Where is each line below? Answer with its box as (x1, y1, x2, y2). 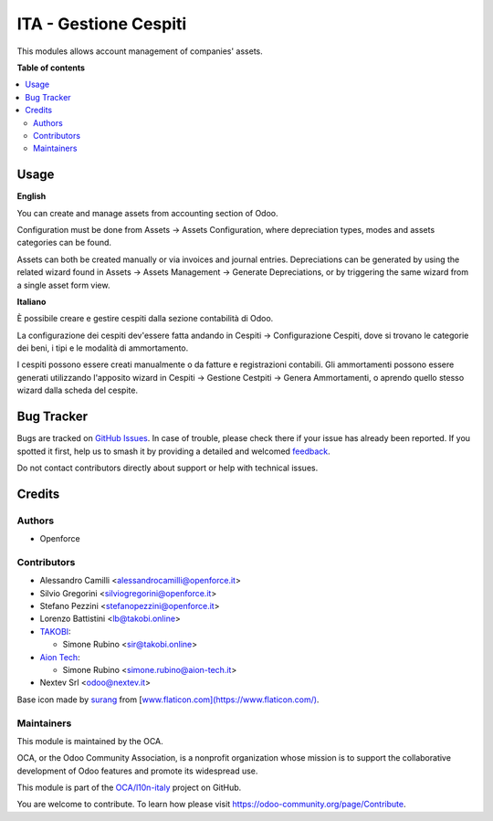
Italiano (16, 296, 47, 307)
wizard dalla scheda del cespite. (16, 384, 139, 396)
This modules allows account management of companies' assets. (16, 46, 264, 57)
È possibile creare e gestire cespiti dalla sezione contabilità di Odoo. (16, 313, 274, 324)
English (16, 191, 47, 202)
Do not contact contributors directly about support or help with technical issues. (16, 462, 319, 473)
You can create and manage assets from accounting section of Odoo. (16, 207, 278, 218)
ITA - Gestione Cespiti (16, 14, 187, 34)
